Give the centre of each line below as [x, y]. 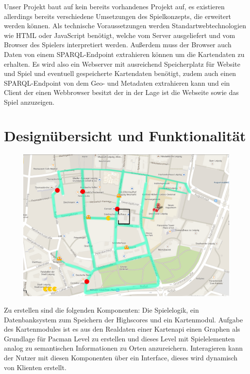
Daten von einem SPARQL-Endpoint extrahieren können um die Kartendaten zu [124, 54]
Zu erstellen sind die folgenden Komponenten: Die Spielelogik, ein [101, 309]
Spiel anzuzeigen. [29, 102]
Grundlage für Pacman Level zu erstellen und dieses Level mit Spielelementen [119, 338]
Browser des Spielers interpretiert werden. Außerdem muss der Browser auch [118, 45]
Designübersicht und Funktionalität [125, 135]
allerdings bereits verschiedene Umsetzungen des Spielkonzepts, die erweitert [118, 16]
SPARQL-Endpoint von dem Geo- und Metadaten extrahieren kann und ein [117, 83]
